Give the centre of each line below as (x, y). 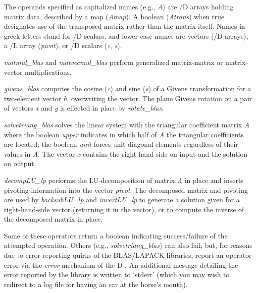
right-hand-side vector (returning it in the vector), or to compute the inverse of (124, 209)
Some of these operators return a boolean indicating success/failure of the (116, 235)
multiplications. (48, 72)
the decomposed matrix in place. (53, 219)
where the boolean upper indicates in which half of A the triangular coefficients (124, 134)
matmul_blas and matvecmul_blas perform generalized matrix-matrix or (114, 62)
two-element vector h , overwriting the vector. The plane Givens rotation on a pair (128, 98)
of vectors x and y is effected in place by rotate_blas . (84, 108)
